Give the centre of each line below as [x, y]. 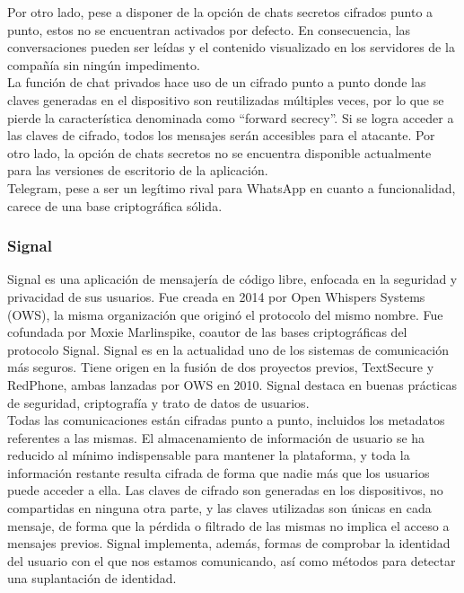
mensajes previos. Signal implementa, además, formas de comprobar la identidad [229, 543]
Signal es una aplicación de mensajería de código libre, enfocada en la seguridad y [232, 279]
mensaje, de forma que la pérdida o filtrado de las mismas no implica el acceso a [228, 525]
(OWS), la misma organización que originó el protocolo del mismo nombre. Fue [225, 314]
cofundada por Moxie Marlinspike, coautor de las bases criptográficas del [207, 332]
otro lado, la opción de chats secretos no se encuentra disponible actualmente [219, 152]
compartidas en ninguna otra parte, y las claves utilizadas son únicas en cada [219, 508]
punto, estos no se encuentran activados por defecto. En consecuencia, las [209, 29]
